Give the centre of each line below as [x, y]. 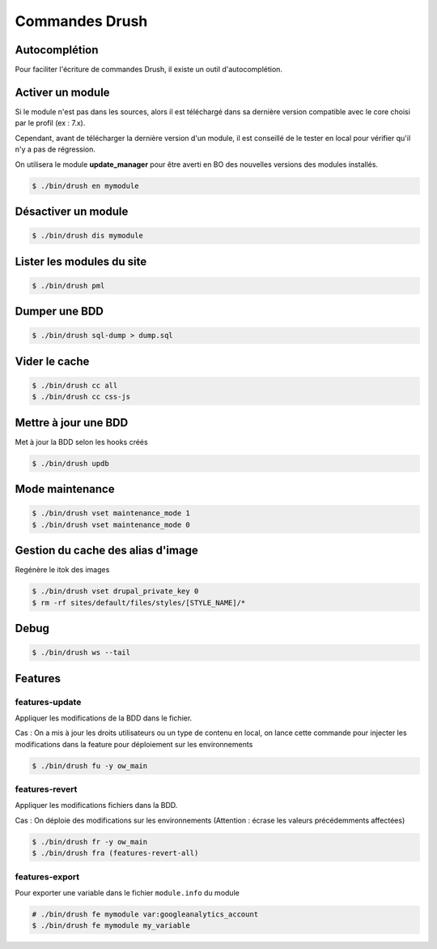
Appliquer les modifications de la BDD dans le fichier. [104, 718]
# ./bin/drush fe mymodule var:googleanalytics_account [145, 914]
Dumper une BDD [59, 312]
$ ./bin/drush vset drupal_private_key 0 [115, 591]
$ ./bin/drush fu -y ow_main [90, 765]
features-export [47, 877]
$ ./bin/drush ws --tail [81, 653]
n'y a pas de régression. [55, 149]
